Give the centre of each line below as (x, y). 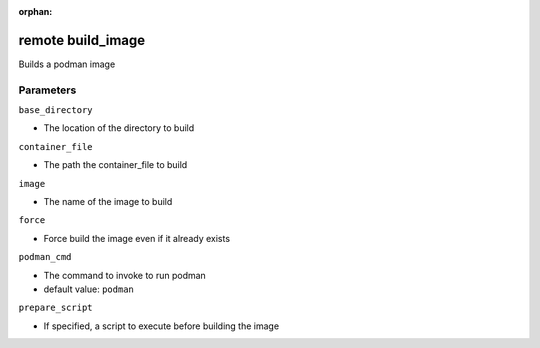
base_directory (56, 110)
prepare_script (56, 308)
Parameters (47, 90)
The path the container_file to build (115, 165)
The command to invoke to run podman (125, 275)
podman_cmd (45, 257)
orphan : (35, 11)
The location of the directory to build (119, 128)
